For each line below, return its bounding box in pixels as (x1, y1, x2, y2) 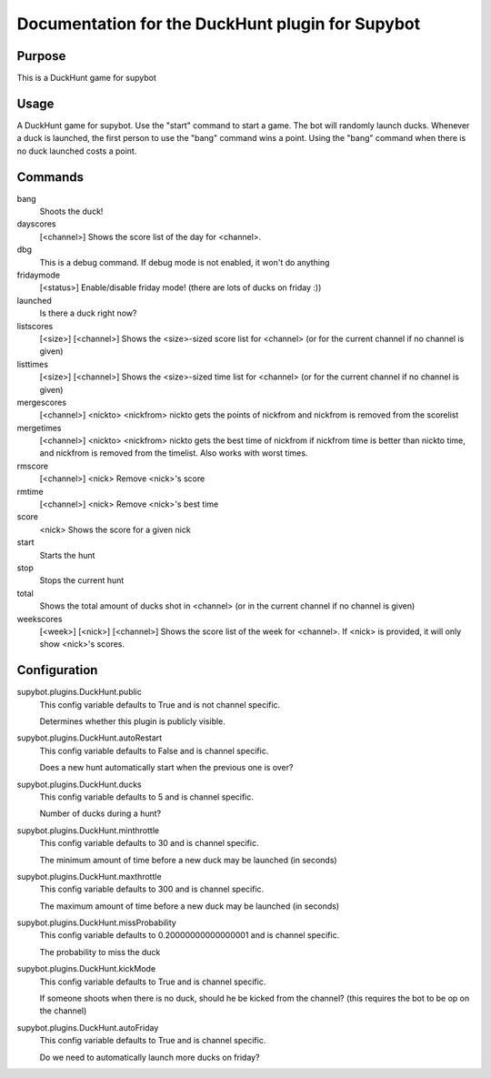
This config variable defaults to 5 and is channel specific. (39, 791, 255, 802)
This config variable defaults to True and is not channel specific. (39, 699, 281, 710)
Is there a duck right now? (39, 307, 137, 318)
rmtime (16, 486, 45, 497)
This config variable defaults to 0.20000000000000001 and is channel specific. (39, 930, 340, 941)
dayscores (16, 218, 56, 229)
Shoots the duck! (39, 206, 104, 217)
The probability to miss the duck (39, 946, 161, 957)
